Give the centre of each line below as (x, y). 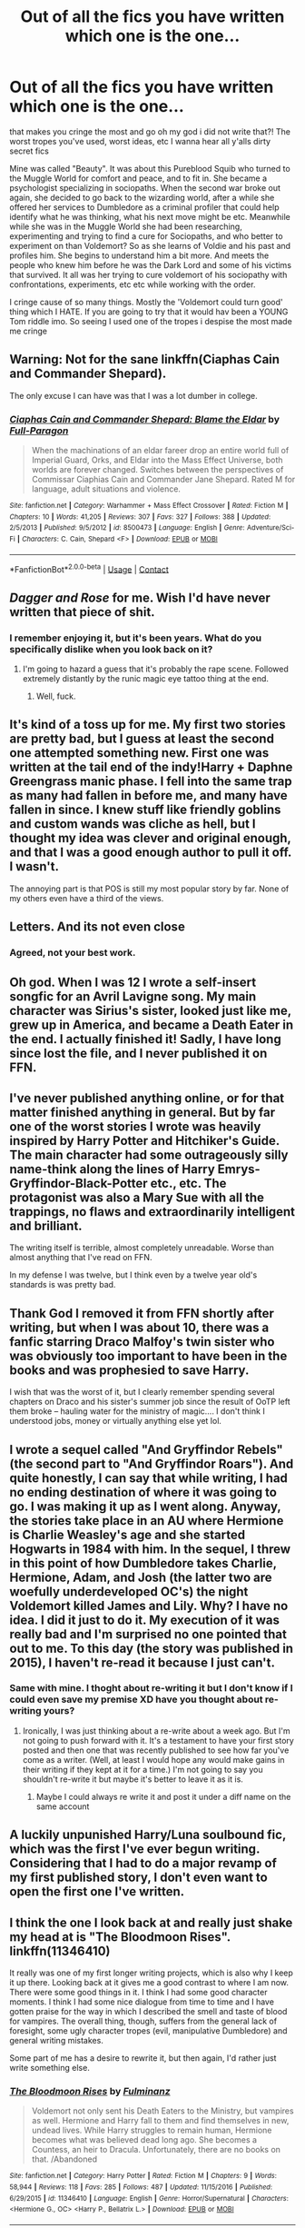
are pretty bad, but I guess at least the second (142, 739)
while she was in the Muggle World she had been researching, (126, 226)
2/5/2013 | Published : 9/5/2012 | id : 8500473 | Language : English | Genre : (127, 528)
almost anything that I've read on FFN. (81, 1258)
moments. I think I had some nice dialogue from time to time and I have (142, 2002)
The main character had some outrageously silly (149, 1154)
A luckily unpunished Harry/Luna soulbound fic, (148, 1835)
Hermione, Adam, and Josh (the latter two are (141, 1577)
